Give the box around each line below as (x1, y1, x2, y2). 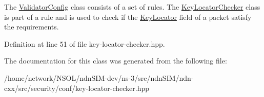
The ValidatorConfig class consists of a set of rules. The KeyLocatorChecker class (4, 2, 260, 12)
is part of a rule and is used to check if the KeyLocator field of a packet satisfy (4, 11, 252, 22)
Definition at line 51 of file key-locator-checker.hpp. (4, 38, 165, 49)
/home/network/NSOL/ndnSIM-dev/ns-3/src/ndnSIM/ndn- (4, 72, 194, 83)
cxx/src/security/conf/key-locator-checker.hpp (4, 82, 150, 93)
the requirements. (4, 21, 59, 32)
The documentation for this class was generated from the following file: (4, 55, 227, 66)
